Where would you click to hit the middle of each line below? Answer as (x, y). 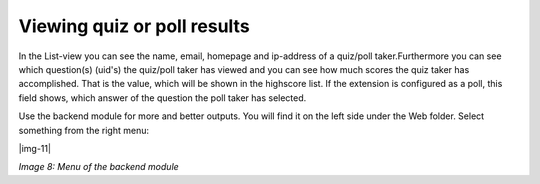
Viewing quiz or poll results (134, 26)
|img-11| (35, 148)
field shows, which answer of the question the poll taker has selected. (162, 97)
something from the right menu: (84, 130)
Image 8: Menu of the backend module (98, 167)
